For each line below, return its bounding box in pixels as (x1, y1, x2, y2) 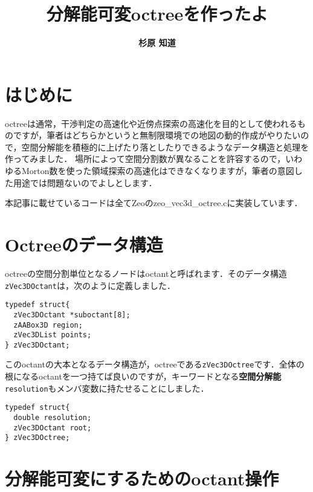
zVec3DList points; (13, 331, 92, 340)
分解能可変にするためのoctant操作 (5, 466, 279, 491)
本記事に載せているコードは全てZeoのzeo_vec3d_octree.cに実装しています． (5, 196, 303, 209)
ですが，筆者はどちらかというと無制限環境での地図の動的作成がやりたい (13, 129, 301, 141)
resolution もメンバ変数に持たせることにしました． (5, 381, 209, 394)
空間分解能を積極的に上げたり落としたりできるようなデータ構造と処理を (21, 140, 309, 153)
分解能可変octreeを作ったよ (46, 1, 268, 26)
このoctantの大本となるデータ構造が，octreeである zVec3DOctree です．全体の (5, 358, 305, 371)
